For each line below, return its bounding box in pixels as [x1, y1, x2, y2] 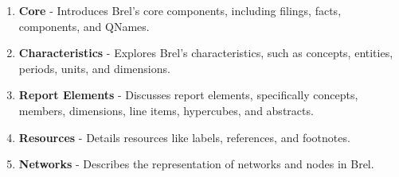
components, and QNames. [18, 17, 150, 34]
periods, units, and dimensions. [18, 60, 170, 76]
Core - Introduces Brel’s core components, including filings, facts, [18, 2, 342, 18]
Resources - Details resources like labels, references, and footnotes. [18, 129, 350, 145]
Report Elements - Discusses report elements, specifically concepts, [18, 87, 358, 103]
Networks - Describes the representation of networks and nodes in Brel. [18, 156, 374, 172]
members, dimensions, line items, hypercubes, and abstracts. [18, 102, 314, 118]
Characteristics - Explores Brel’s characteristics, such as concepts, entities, [18, 44, 393, 61]
